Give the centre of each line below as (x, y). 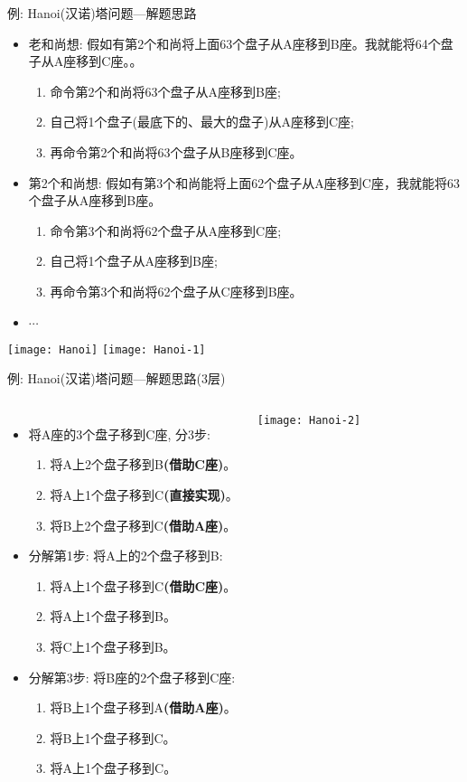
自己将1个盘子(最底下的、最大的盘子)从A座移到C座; (202, 122)
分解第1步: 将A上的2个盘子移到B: (126, 556)
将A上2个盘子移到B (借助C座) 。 (143, 464)
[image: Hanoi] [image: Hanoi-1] (107, 349)
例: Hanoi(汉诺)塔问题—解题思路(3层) (117, 378)
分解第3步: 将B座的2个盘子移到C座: (132, 677)
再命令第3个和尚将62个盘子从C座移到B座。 (176, 291)
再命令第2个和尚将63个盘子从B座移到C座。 (176, 151)
